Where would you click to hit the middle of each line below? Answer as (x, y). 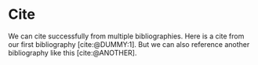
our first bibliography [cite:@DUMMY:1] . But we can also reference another (129, 44)
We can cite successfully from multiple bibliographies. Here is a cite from (126, 36)
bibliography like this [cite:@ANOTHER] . (73, 52)
